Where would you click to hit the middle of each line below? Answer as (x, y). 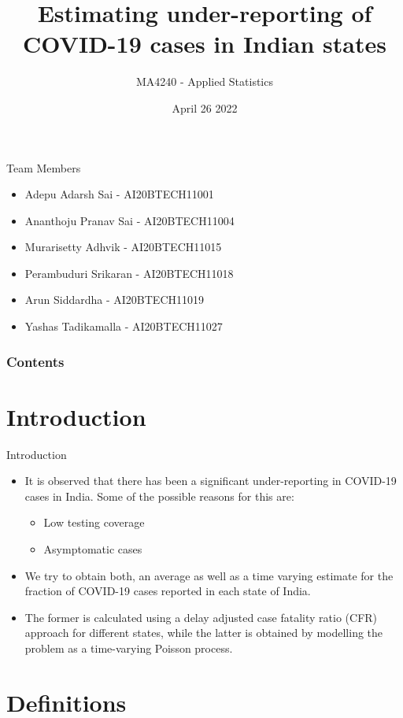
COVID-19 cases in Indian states (205, 44)
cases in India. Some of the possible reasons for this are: (159, 496)
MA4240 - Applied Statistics (205, 81)
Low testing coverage (94, 522)
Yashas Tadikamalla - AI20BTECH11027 (124, 326)
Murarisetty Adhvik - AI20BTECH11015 (123, 247)
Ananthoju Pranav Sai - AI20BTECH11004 (129, 220)
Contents (35, 361)
